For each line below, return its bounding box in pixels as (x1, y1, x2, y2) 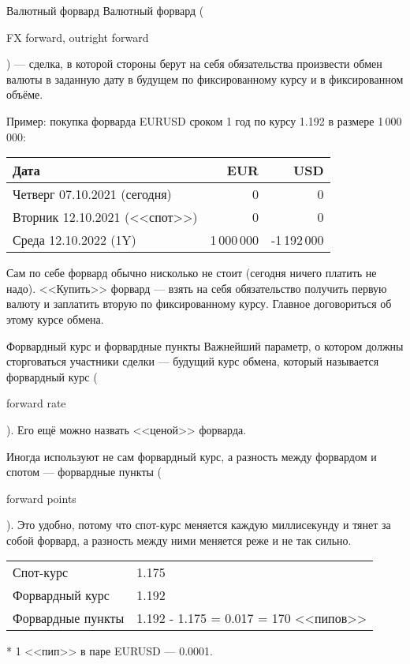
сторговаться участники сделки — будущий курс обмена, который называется (6, 353, 379, 370)
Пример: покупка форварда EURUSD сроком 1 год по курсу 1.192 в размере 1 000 (6, 112, 402, 129)
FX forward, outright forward (6, 28, 149, 45)
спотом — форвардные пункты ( (6, 463, 162, 480)
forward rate (6, 395, 66, 411)
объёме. (6, 86, 43, 103)
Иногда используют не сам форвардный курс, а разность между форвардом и (6, 448, 377, 464)
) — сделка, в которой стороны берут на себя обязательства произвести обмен (6, 55, 382, 72)
